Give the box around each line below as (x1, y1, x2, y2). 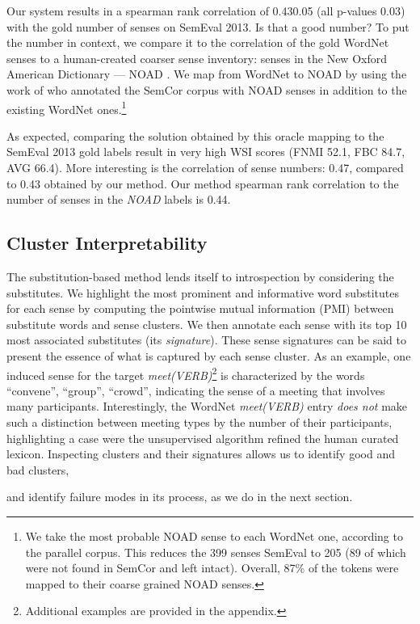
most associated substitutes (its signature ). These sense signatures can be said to (6, 331, 406, 348)
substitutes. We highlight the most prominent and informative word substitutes (6, 284, 400, 301)
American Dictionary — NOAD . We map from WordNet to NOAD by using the (6, 65, 407, 82)
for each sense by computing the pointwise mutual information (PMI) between (6, 300, 394, 317)
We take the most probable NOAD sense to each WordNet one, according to (25, 527, 403, 544)
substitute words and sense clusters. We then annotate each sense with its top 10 (6, 315, 407, 332)
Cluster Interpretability (6, 230, 208, 255)
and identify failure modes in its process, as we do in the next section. (6, 488, 353, 505)
